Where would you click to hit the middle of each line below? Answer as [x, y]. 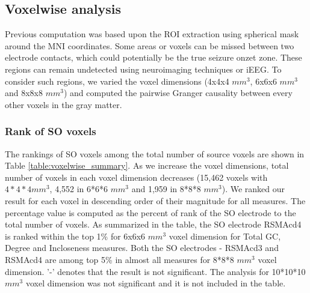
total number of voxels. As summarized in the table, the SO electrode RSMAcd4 [153, 224]
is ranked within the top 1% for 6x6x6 [75, 236]
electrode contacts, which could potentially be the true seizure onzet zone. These [153, 57]
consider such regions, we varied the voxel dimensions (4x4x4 [117, 81]
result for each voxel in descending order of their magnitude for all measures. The [155, 200]
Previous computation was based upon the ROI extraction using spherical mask [152, 34]
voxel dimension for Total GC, [225, 236]
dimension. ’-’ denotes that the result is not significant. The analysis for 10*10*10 [155, 271]
